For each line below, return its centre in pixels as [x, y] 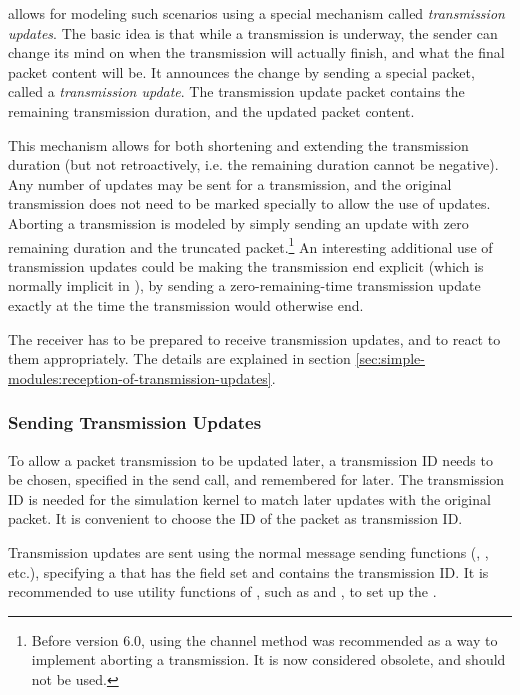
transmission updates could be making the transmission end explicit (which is [246, 265]
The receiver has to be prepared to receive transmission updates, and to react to [254, 338]
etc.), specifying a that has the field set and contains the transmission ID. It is [248, 571]
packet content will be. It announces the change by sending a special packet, [241, 71]
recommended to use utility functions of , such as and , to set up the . [222, 591]
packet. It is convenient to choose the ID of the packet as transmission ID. [235, 518]
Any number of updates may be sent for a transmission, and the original [230, 183]
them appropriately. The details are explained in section [179, 358]
